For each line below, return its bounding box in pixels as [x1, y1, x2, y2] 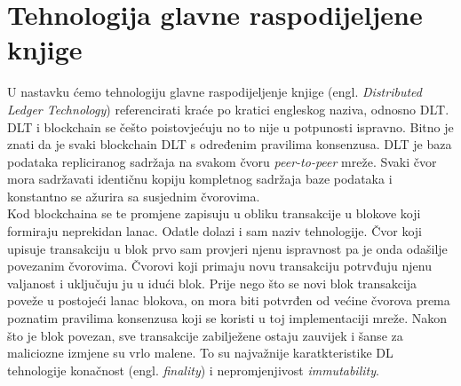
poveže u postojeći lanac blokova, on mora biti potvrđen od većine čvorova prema [7, 291, 450, 310]
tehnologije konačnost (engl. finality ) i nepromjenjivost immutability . [7, 360, 379, 379]
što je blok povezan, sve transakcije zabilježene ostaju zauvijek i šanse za [7, 326, 403, 344]
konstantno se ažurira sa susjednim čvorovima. [7, 186, 260, 205]
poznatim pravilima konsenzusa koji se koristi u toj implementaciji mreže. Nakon [7, 309, 448, 327]
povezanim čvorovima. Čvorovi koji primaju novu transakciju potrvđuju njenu [7, 256, 432, 275]
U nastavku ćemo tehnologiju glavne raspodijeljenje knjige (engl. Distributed [7, 83, 422, 101]
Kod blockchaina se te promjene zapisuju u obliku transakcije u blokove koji [7, 204, 421, 223]
